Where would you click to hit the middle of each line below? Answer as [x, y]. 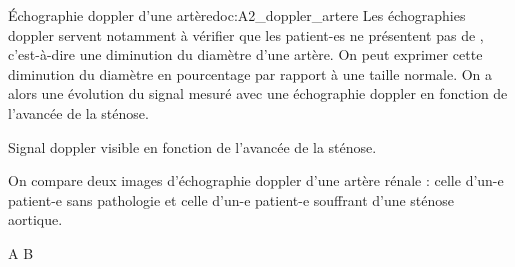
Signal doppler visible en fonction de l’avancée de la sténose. [192, 146]
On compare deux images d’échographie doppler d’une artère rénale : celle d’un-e [256, 180]
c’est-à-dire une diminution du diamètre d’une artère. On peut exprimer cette [245, 54]
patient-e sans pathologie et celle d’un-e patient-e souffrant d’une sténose [231, 199]
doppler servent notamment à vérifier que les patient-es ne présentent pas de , [246, 34]
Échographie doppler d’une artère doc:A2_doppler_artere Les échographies [237, 15]
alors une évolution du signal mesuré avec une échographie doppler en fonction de [258, 93]
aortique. [35, 219]
